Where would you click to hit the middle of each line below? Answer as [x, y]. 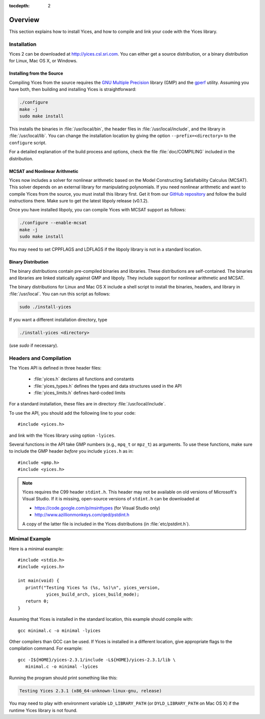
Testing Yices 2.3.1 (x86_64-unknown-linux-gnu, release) [91, 691]
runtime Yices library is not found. [43, 710]
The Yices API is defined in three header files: [55, 368]
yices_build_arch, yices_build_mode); [93, 594]
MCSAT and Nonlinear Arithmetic [44, 171]
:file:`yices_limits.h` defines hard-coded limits [79, 393]
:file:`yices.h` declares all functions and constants [84, 379]
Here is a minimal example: [36, 548]
